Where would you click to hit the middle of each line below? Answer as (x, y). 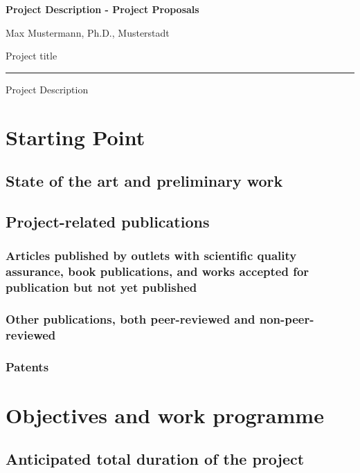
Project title (31, 56)
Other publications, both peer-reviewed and (130, 318)
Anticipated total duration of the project (155, 459)
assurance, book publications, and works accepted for (157, 271)
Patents (27, 366)
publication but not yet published (101, 287)
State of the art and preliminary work (144, 181)
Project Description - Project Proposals (102, 9)
